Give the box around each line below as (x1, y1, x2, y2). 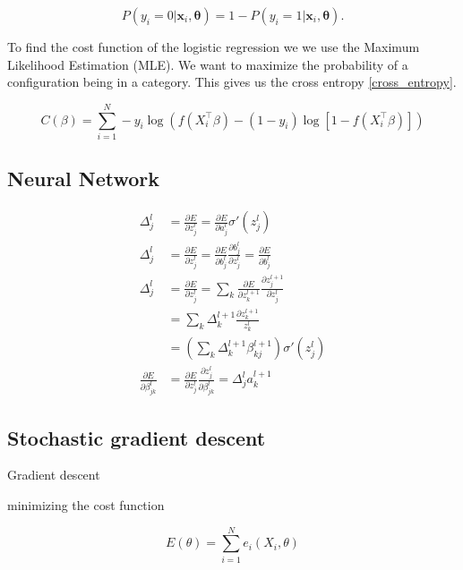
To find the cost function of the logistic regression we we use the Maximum (7, 38, 420, 55)
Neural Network (7, 165, 160, 192)
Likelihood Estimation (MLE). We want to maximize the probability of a (7, 55, 408, 73)
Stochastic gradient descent (7, 423, 266, 451)
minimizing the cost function (7, 495, 165, 514)
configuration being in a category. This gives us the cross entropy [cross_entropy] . (7, 72, 457, 91)
